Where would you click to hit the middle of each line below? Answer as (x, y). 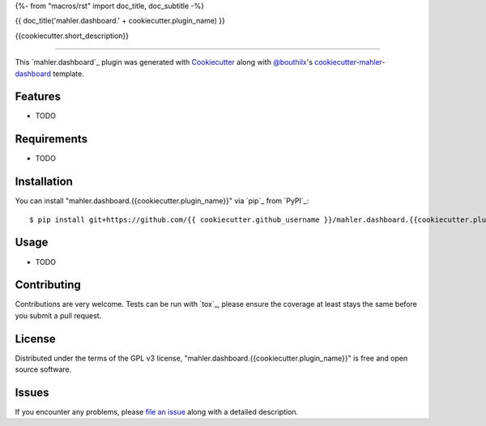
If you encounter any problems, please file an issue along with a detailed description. (157, 412)
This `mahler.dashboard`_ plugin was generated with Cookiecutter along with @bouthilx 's (164, 62)
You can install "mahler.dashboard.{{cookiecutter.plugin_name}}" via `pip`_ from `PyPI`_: (162, 201)
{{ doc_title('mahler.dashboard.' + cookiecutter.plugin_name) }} (120, 21)
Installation (44, 182)
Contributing (48, 285)
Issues (32, 392)
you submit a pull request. (58, 315)
